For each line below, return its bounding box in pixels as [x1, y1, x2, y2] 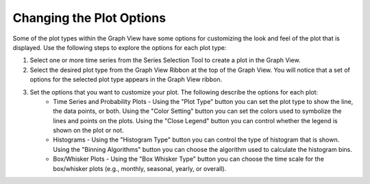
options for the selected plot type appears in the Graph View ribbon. [29, 75, 223, 83]
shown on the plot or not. [53, 127, 124, 135]
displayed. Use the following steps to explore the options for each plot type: [12, 43, 227, 51]
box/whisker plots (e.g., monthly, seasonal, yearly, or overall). [53, 164, 227, 172]
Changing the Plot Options [12, 10, 166, 25]
